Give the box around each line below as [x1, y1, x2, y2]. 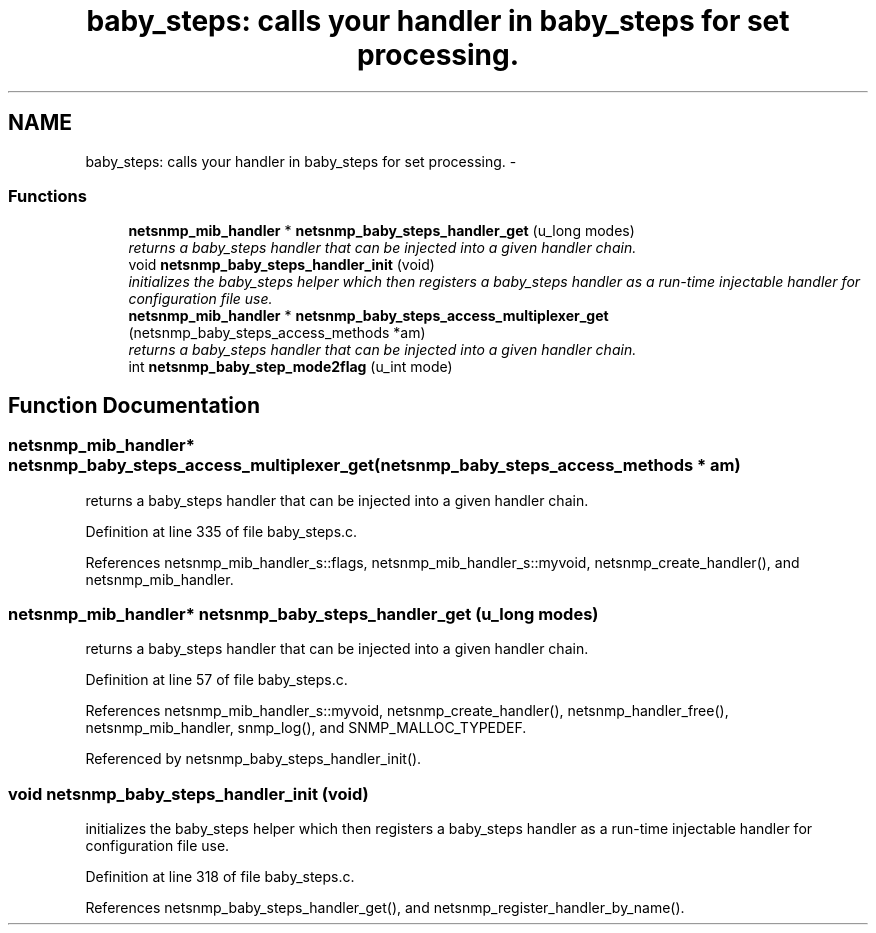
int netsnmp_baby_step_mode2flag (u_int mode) [128, 358, 453, 376]
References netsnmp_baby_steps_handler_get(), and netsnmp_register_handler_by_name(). [85, 899, 685, 917]
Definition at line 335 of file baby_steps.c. [85, 522, 358, 540]
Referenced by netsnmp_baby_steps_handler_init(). [85, 750, 422, 768]
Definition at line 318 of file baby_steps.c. [85, 868, 355, 886]
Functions [8, 185, 87, 206]
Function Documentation [8, 392, 260, 418]
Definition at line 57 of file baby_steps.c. [85, 671, 348, 689]
